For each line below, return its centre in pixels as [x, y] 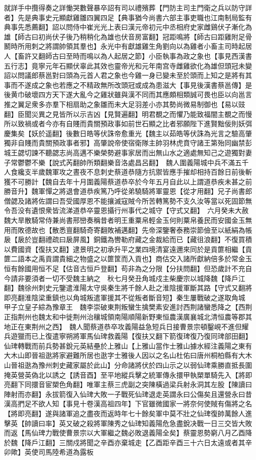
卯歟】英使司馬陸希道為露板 [49, 452]
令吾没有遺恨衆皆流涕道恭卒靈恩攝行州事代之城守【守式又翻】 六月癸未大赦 [126, 210]
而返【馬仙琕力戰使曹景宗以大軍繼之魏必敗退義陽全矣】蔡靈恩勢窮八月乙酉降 [128, 433]
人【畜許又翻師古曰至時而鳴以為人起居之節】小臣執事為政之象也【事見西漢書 [128, 55]
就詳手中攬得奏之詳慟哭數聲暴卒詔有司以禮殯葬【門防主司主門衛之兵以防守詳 [128, 7]
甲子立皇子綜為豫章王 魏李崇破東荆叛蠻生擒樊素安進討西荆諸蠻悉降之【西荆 [128, 307]
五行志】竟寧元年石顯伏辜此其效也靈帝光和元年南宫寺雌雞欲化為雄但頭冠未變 [128, 65]
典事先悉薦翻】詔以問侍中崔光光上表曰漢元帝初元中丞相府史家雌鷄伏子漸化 [125, 27]
